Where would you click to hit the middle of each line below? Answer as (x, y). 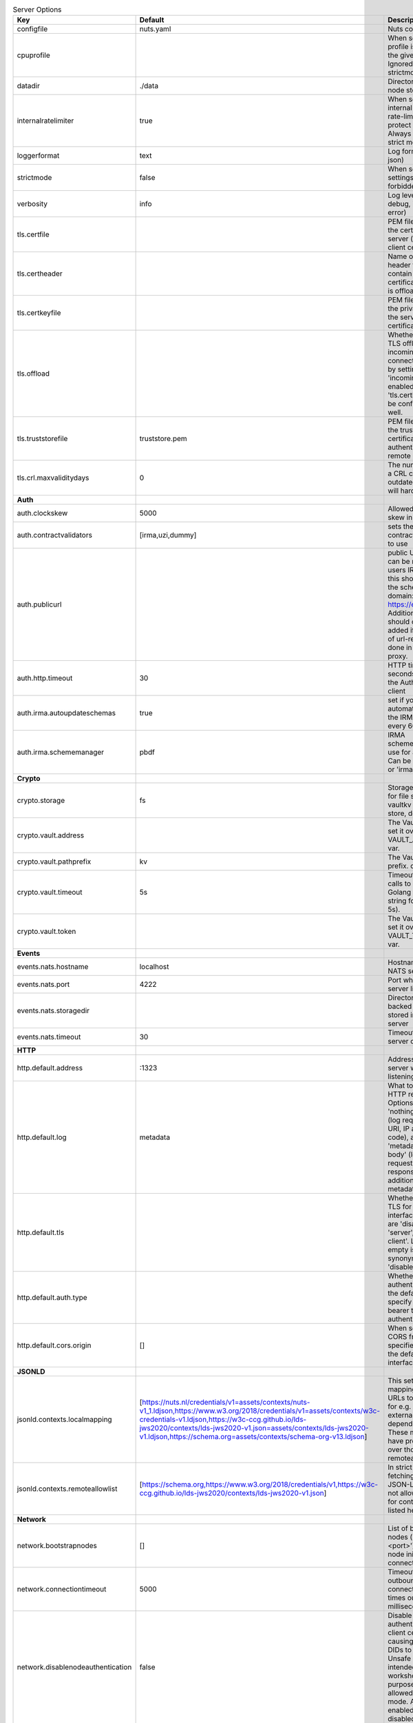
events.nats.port (43, 984)
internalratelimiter (45, 121)
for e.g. (400, 1407)
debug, (399, 204)
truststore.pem (163, 439)
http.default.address (50, 1068)
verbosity (32, 204)
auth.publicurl (39, 604)
